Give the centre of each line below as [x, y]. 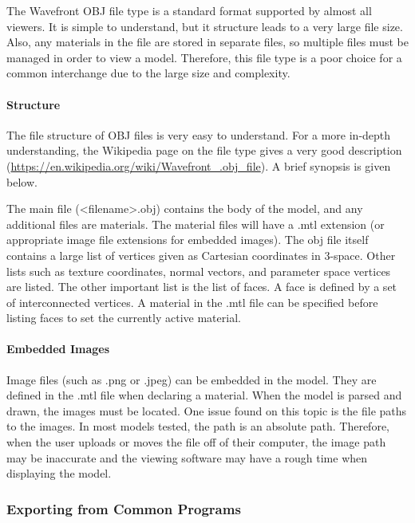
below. [22, 181]
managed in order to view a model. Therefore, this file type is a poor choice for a [204, 57]
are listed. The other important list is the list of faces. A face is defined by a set [202, 287]
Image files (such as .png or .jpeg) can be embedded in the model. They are [192, 379]
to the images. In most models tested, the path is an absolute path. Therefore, [198, 426]
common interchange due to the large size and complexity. [148, 73]
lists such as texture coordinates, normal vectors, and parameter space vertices [199, 271]
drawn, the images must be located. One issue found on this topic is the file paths [207, 410]
